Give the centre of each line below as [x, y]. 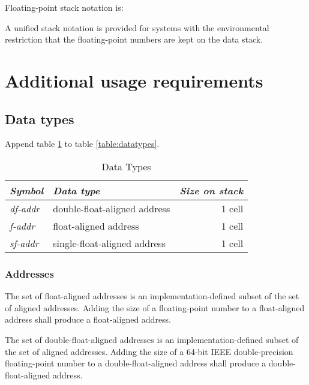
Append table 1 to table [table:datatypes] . [82, 144]
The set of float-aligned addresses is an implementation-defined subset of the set [152, 296]
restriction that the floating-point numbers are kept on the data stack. [134, 39]
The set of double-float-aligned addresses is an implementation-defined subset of [152, 339]
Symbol [27, 190]
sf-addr [24, 243]
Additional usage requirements [134, 80]
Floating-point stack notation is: [64, 7]
